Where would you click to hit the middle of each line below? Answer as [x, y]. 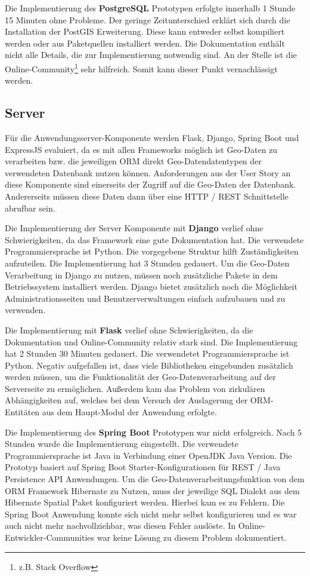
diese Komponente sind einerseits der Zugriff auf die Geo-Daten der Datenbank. [151, 184]
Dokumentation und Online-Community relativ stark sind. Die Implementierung [151, 341]
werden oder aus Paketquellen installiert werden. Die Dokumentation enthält [145, 43]
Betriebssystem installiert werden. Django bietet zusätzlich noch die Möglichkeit [151, 287]
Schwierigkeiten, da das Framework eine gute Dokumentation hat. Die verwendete [154, 239]
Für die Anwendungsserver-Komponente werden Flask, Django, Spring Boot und [152, 138]
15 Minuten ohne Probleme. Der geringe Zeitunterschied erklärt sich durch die [148, 19]
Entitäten [22, 412]
